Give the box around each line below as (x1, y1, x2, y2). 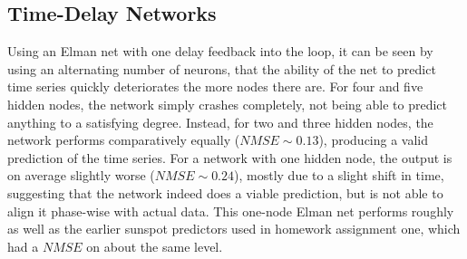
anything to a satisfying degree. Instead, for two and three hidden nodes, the (7, 112, 433, 131)
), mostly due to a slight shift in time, (234, 166, 444, 185)
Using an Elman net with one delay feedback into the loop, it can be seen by (7, 42, 433, 61)
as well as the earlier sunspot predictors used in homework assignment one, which (7, 219, 461, 238)
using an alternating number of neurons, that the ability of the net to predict (7, 59, 436, 78)
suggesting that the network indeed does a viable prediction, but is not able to (7, 183, 443, 202)
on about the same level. (86, 236, 223, 255)
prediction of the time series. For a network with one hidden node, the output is (7, 148, 452, 167)
